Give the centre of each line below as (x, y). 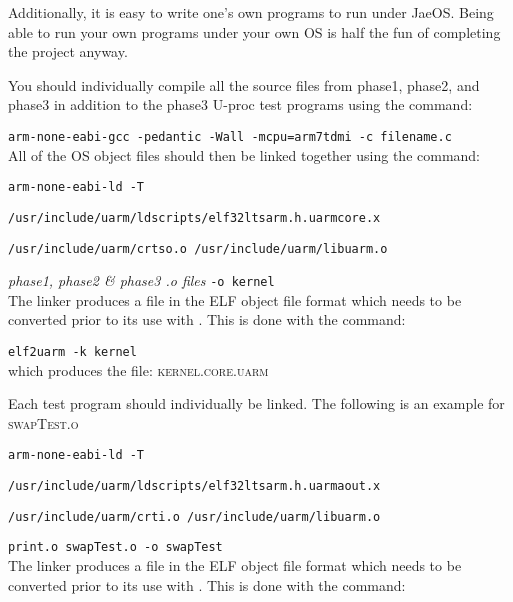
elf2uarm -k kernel (72, 352)
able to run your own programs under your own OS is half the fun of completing (254, 31)
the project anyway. (68, 51)
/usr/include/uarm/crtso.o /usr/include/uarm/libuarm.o (198, 248)
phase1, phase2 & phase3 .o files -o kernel (141, 280)
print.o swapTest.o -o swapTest (115, 547)
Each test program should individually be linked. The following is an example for (256, 403)
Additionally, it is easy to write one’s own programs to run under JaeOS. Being (251, 12)
